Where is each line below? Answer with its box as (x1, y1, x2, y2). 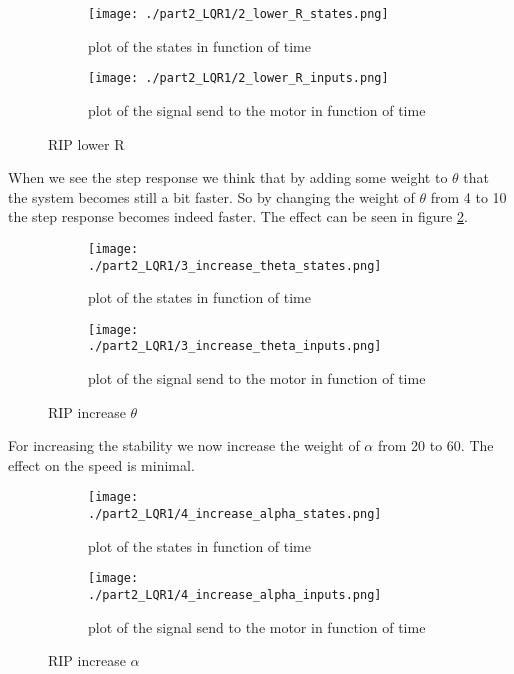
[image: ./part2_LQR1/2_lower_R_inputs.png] (88, 71, 389, 86)
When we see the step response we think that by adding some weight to (8, 167, 448, 188)
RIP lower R (48, 133, 125, 154)
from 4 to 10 (430, 186, 507, 207)
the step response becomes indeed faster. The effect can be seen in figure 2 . (8, 206, 468, 227)
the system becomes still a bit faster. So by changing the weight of (8, 186, 415, 207)
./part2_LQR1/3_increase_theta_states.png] (88, 258, 382, 273)
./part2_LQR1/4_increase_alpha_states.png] (88, 507, 382, 522)
